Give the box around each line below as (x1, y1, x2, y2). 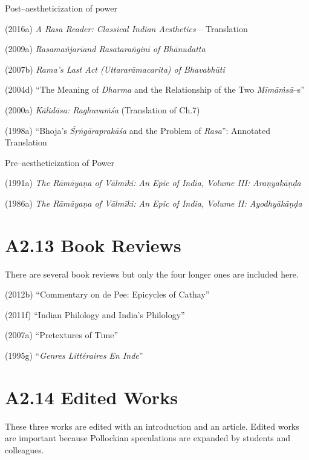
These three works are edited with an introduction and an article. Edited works (5, 419, 299, 432)
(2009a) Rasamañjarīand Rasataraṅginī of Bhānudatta (5, 42, 206, 55)
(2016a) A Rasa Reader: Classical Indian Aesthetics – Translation (5, 22, 248, 35)
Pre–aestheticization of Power (5, 156, 114, 168)
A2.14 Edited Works (5, 384, 178, 409)
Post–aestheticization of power (5, 2, 117, 14)
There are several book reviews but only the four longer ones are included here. (5, 267, 299, 280)
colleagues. (5, 443, 44, 456)
